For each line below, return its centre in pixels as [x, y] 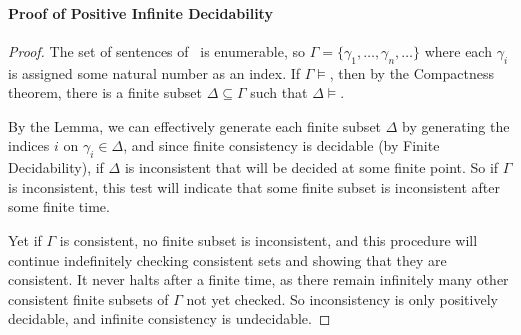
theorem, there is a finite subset [105, 92]
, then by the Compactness [411, 72]
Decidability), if [56, 167]
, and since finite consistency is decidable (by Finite [281, 145]
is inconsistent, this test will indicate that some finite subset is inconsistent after [254, 186]
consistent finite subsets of [88, 298]
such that [279, 92]
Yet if [25, 239]
